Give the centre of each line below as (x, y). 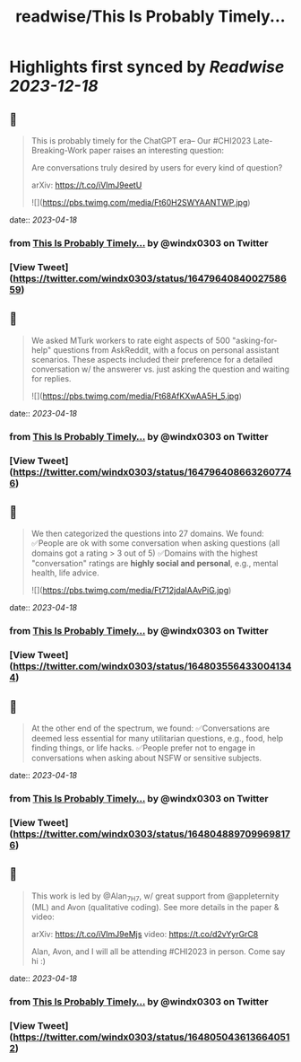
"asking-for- (255, 340)
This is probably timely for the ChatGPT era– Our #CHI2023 (141, 140)
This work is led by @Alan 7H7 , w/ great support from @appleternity (155, 897)
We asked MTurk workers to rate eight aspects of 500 (131, 340)
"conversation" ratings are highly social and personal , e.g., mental (155, 564)
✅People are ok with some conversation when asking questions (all (155, 543)
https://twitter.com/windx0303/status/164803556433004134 (152, 666)
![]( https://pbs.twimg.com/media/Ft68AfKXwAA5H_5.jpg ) (136, 396)
